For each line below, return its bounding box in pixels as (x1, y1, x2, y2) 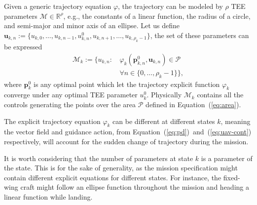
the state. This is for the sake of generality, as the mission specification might (4, 163, 238, 173)
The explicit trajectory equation (4, 116, 101, 126)
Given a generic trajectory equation (4, 1, 111, 11)
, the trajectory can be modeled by (118, 1, 223, 11)
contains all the (197, 89, 244, 100)
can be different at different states (112, 116, 215, 126)
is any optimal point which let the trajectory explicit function (33, 79, 220, 89)
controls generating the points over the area (4, 99, 136, 110)
